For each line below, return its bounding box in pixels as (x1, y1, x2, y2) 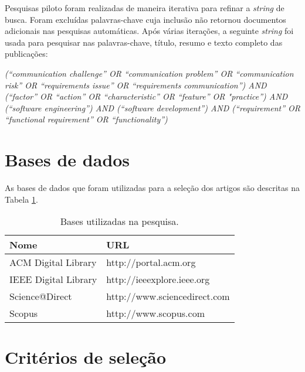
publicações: (5, 47, 48, 60)
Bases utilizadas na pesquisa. (60, 214, 179, 228)
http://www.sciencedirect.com (106, 289, 230, 303)
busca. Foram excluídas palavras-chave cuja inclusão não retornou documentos (5, 13, 286, 25)
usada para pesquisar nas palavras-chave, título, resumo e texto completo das (5, 36, 283, 48)
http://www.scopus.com (106, 306, 205, 320)
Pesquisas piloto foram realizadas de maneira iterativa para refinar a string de (5, 2, 284, 13)
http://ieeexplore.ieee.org (106, 272, 210, 286)
